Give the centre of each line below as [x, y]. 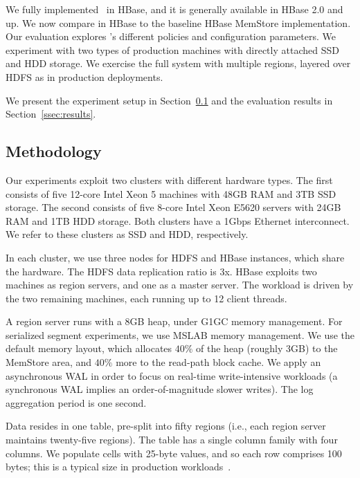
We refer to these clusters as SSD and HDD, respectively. [127, 234]
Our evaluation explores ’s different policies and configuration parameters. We [171, 36]
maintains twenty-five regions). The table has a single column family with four [172, 440]
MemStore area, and [49, 362]
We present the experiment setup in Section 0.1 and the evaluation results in [169, 100]
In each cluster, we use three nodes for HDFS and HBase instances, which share [175, 257]
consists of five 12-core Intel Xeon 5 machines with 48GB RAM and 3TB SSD [171, 193]
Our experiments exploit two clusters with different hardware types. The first [169, 180]
